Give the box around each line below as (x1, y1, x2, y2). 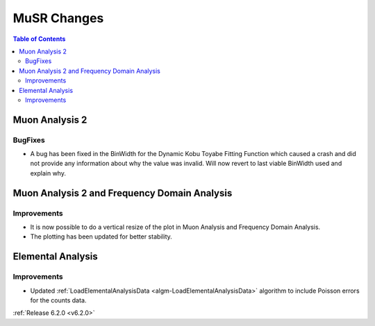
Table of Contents (12, 35, 66, 43)
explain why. (30, 169, 66, 177)
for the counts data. (30, 295, 87, 304)
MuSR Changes (12, 10, 104, 26)
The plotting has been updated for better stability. (30, 232, 173, 241)
